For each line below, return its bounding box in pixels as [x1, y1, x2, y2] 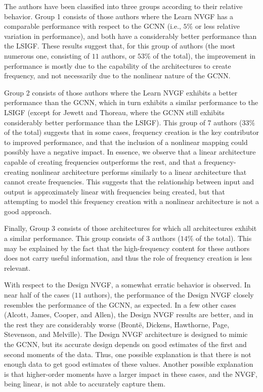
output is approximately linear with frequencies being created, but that [4, 186, 225, 197]
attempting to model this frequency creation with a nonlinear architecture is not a [4, 196, 259, 207]
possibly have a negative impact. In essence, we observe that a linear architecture [4, 146, 256, 157]
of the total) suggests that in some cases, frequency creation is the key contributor [4, 127, 259, 137]
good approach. [4, 206, 52, 216]
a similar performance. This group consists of [4, 233, 144, 243]
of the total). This [196, 233, 252, 243]
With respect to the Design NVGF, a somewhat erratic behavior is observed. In [4, 279, 251, 290]
